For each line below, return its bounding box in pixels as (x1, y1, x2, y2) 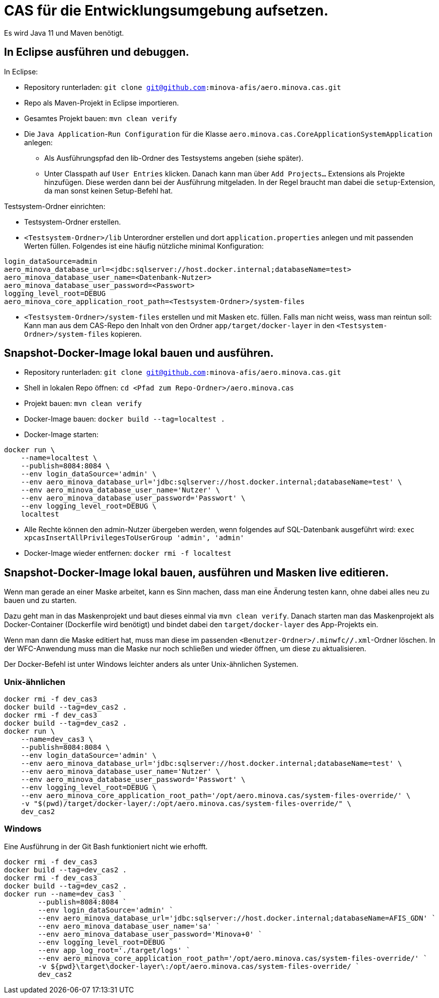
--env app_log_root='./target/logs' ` (38, 946, 190, 954)
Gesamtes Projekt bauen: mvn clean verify (24, 114, 177, 123)
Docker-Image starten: (24, 430, 99, 439)
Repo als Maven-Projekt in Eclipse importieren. (24, 98, 179, 107)
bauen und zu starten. (4, 596, 77, 605)
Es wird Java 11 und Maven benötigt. (4, 28, 124, 37)
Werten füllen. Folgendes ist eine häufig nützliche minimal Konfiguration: (24, 241, 264, 250)
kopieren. (111, 329, 142, 338)
